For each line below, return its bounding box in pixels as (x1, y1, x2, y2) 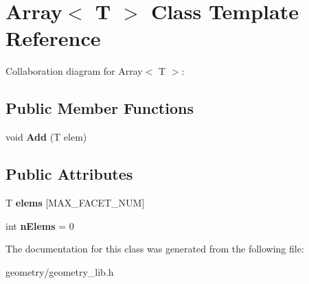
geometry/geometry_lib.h (5, 264, 114, 279)
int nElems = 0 (5, 218, 74, 233)
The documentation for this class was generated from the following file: (5, 241, 304, 256)
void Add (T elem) (5, 130, 87, 144)
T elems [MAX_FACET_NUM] (5, 195, 145, 209)
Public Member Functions (5, 97, 194, 119)
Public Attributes (5, 163, 133, 185)
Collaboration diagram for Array (5, 64, 143, 78)
